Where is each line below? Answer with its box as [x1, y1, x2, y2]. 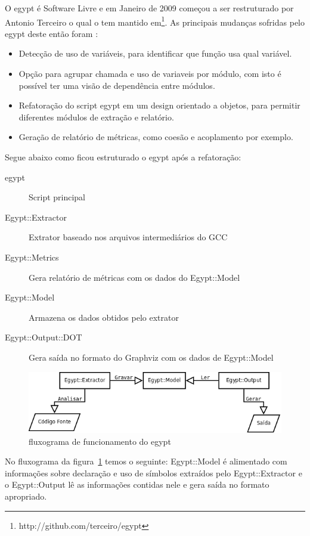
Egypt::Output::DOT [5, 331, 82, 343]
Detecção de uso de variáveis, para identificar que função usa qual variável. [18, 47, 292, 60]
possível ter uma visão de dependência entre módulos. [18, 79, 215, 91]
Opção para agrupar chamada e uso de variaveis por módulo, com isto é [18, 67, 281, 80]
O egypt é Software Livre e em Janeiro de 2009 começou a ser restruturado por [5, 2, 294, 14]
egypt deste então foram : [5, 27, 98, 39]
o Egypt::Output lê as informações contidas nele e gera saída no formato [5, 478, 269, 491]
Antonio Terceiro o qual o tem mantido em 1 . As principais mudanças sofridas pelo [5, 14, 305, 28]
